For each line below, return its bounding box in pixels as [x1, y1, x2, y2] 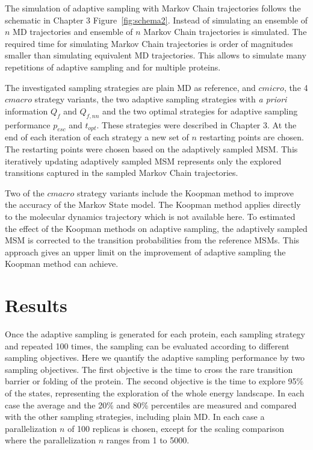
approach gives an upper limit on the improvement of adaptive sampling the [5, 245, 286, 258]
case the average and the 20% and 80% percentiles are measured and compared [5, 398, 297, 411]
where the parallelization [5, 434, 96, 446]
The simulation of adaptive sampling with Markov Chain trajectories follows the [5, 2, 301, 14]
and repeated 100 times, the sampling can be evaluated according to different [5, 339, 290, 352]
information [5, 104, 48, 117]
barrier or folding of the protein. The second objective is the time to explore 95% [5, 375, 304, 387]
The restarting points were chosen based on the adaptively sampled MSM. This [5, 142, 298, 155]
